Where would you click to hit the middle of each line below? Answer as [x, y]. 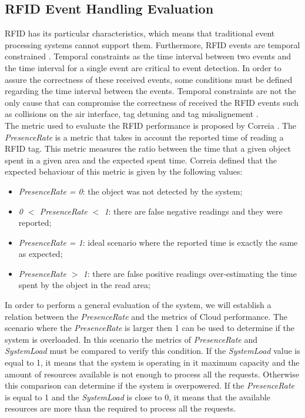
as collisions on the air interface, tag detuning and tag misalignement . [132, 114]
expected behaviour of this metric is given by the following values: [124, 171]
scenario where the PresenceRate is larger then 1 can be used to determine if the [150, 328]
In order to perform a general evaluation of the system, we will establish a [138, 305]
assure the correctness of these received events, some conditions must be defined [149, 79]
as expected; [41, 254]
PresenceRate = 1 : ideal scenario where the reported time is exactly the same [158, 242]
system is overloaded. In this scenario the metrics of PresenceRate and [131, 339]
